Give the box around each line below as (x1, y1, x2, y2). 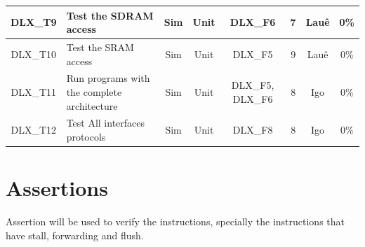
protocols (66, 129, 106, 143)
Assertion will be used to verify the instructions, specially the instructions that (6, 214, 345, 229)
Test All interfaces (66, 115, 145, 130)
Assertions (6, 174, 108, 202)
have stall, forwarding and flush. (6, 227, 144, 242)
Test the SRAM (66, 39, 134, 54)
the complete (66, 84, 122, 99)
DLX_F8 (232, 122, 273, 137)
